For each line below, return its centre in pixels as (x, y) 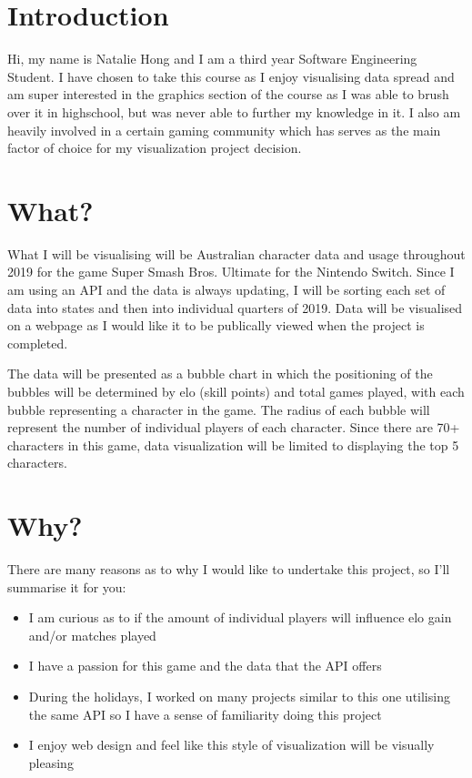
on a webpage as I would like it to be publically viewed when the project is (216, 325)
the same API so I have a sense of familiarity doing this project (205, 714)
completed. (38, 343)
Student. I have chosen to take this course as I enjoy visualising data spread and (231, 76)
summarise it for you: (67, 586)
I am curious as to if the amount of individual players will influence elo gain (240, 617)
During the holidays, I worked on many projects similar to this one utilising (239, 697)
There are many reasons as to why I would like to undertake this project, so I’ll (229, 569)
